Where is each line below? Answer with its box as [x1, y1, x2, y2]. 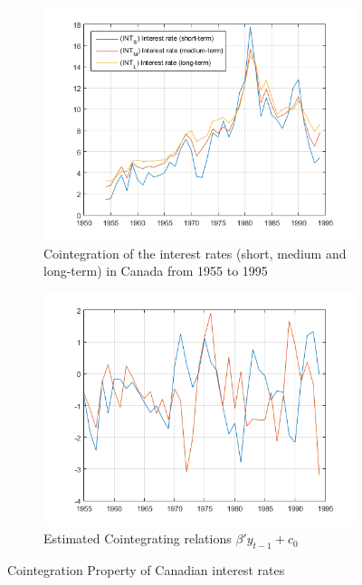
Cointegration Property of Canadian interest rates [7, 561, 285, 580]
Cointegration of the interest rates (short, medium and [43, 243, 347, 262]
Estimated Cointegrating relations [43, 529, 232, 548]
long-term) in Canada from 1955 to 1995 [43, 261, 268, 280]
